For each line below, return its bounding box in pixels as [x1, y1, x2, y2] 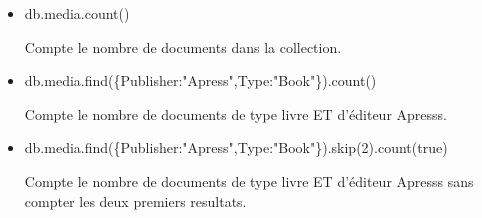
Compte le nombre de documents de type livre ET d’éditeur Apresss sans [24, 170, 474, 191]
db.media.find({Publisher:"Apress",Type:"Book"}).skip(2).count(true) [24, 137, 448, 158]
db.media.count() [24, 3, 130, 23]
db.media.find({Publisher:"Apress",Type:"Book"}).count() [24, 70, 377, 91]
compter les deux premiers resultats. [24, 190, 247, 211]
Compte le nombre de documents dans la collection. [24, 36, 342, 57]
